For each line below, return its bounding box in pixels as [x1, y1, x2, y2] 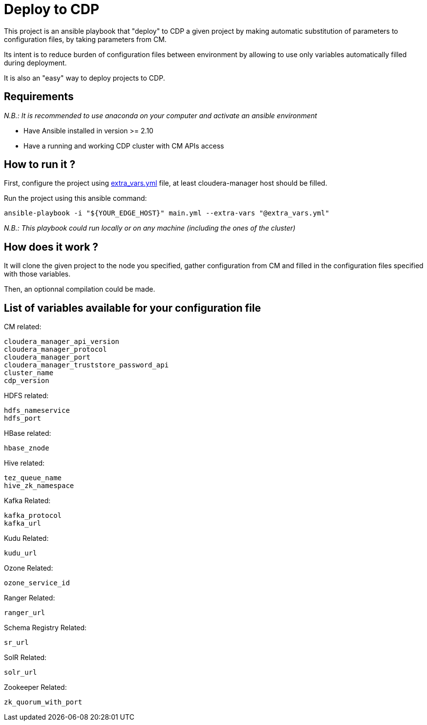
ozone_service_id [4, 579, 70, 587]
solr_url [4, 668, 37, 677]
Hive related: [4, 459, 45, 468]
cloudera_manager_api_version [4, 338, 120, 346]
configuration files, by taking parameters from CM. [4, 35, 167, 43]
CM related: [4, 322, 42, 331]
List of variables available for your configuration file [4, 301, 261, 314]
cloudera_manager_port [4, 353, 91, 362]
